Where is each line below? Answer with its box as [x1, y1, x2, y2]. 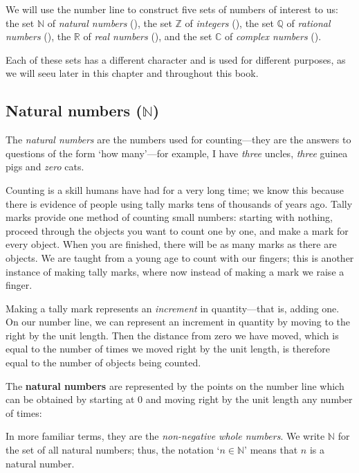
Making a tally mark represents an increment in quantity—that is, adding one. [6, 301, 340, 315]
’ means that [244, 443, 298, 457]
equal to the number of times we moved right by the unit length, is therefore [6, 341, 330, 356]
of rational [286, 15, 331, 30]
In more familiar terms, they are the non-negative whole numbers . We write [6, 429, 325, 443]
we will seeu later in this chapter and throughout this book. [6, 66, 259, 80]
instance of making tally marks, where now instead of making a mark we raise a [6, 264, 344, 278]
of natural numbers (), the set [47, 15, 172, 30]
